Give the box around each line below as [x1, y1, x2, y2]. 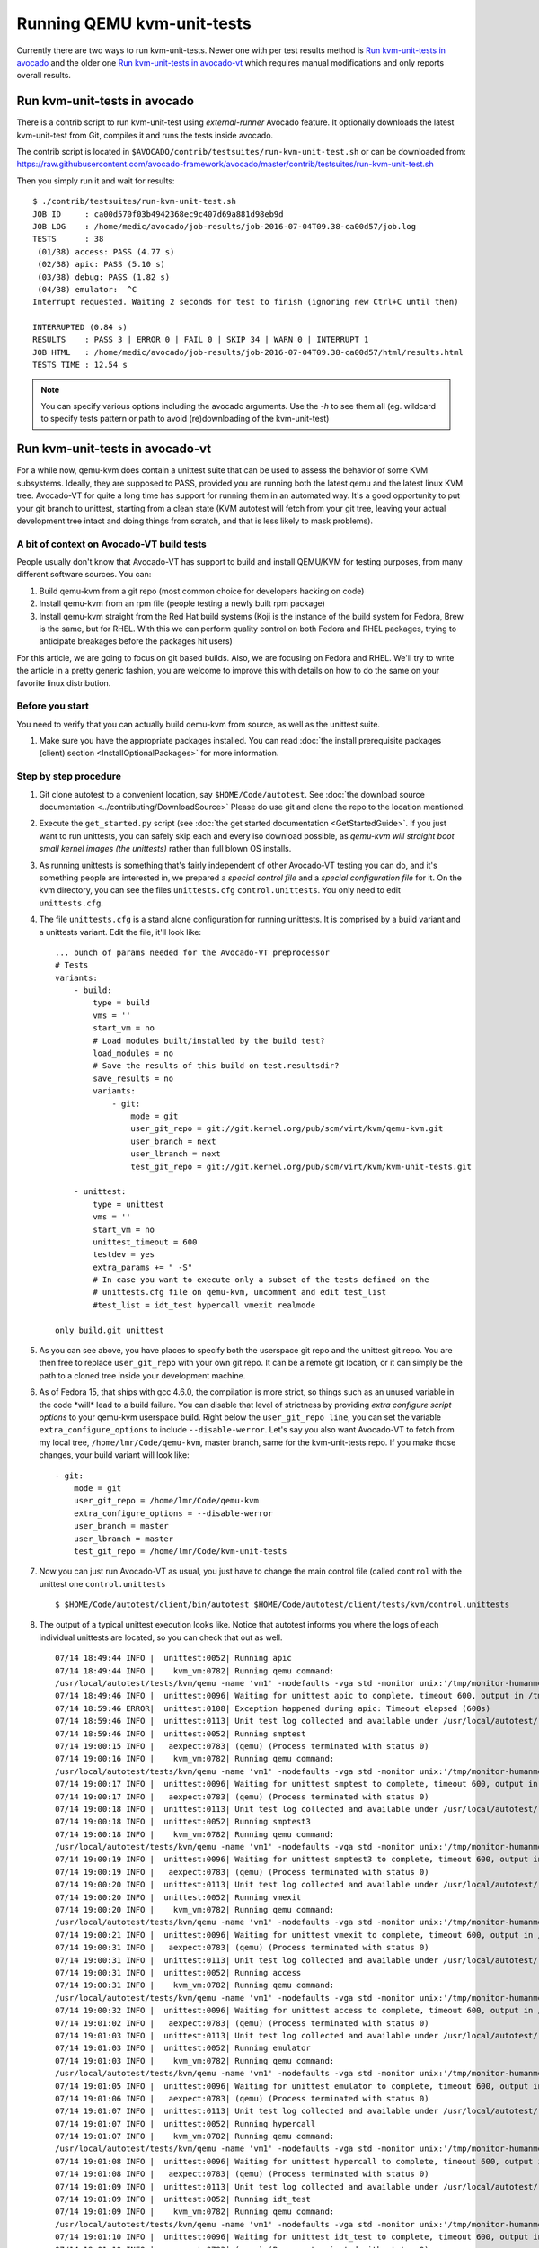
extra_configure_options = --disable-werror [73, 1508, 273, 1519]
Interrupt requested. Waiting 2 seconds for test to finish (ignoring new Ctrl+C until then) [32, 297, 459, 308]
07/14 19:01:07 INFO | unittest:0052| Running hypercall [55, 2119, 316, 2128]
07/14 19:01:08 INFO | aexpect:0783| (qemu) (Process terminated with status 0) [55, 2169, 429, 2180]
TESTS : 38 [32, 234, 104, 245]
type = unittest [93, 1199, 164, 1209]
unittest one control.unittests [39, 1578, 166, 1589]
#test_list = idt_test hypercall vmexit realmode [93, 1299, 316, 1310]
